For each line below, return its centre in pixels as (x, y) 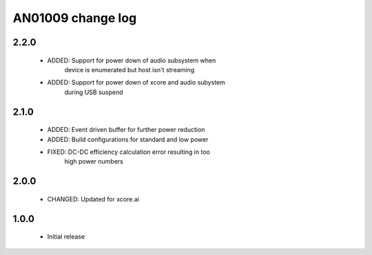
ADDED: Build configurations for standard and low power (128, 139)
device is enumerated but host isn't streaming (130, 69)
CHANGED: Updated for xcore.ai (93, 199)
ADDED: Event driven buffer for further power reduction (126, 130)
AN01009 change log (75, 18)
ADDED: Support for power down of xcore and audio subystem (136, 82)
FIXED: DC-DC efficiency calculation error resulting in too (128, 152)
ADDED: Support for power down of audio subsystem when (132, 60)
